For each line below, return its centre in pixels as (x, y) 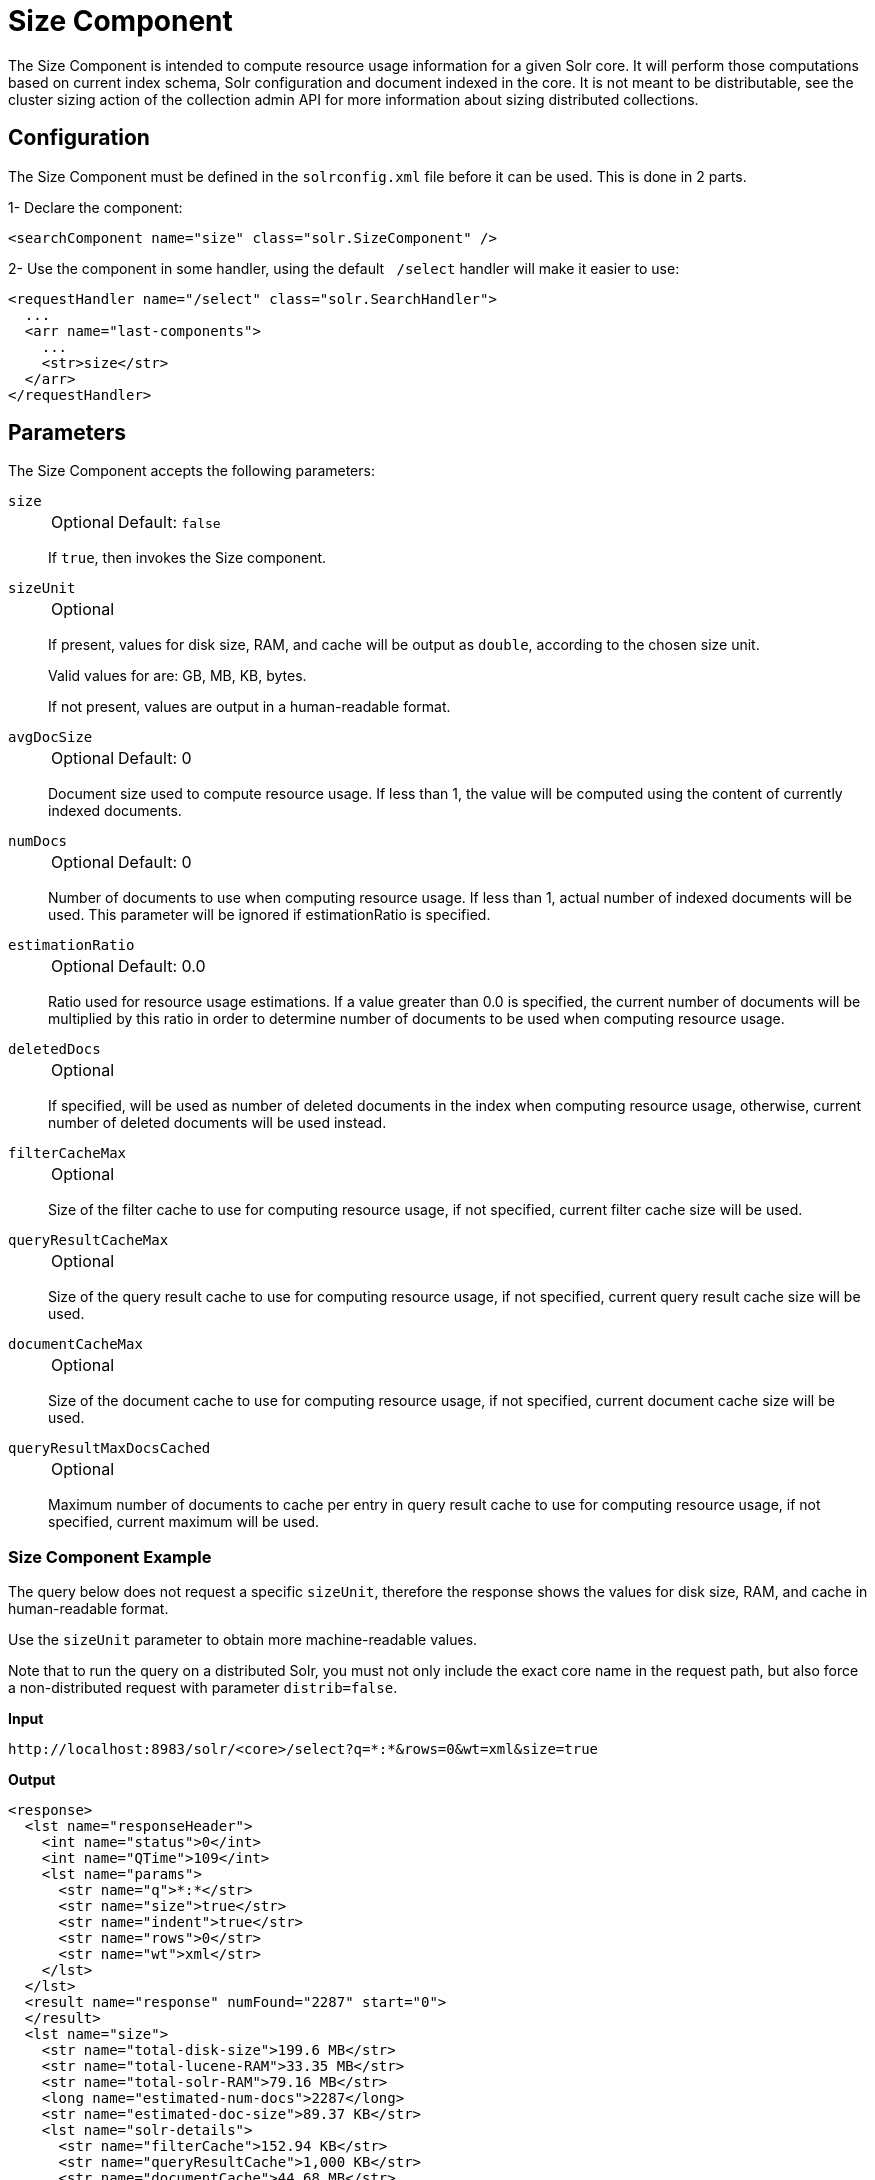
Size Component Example (110, 1556)
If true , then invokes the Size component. (187, 558)
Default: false (169, 522)
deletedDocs (54, 1049)
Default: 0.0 (162, 966)
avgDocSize (50, 737)
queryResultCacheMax (88, 1240)
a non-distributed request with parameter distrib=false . (203, 1688)
